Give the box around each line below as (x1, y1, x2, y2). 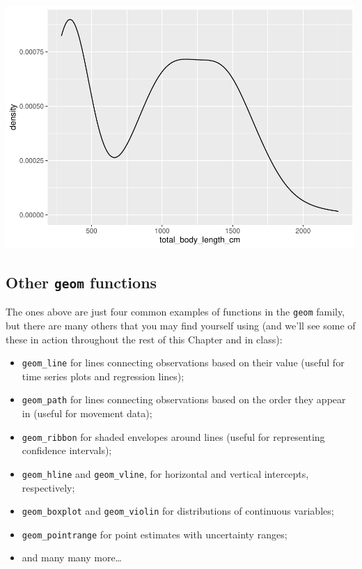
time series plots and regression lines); (22, 368, 184, 383)
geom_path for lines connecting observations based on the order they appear (22, 392, 346, 407)
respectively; (22, 480, 75, 494)
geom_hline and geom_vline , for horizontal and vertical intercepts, (22, 466, 309, 481)
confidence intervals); (22, 443, 112, 458)
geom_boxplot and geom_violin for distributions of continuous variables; (22, 504, 334, 518)
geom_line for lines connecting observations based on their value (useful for (22, 355, 345, 370)
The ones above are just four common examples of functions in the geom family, (6, 304, 345, 319)
